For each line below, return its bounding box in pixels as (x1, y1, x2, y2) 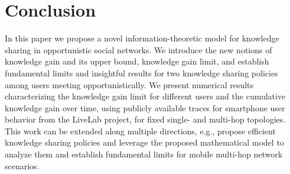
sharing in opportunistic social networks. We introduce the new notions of (5, 43, 272, 56)
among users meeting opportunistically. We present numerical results (5, 78, 254, 91)
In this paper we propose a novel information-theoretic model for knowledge (5, 32, 279, 44)
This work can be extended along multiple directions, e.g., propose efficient (5, 124, 276, 137)
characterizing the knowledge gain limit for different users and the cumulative (5, 90, 286, 102)
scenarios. (5, 159, 40, 172)
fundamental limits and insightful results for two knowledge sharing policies (5, 66, 278, 79)
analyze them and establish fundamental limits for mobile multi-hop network (5, 148, 283, 160)
